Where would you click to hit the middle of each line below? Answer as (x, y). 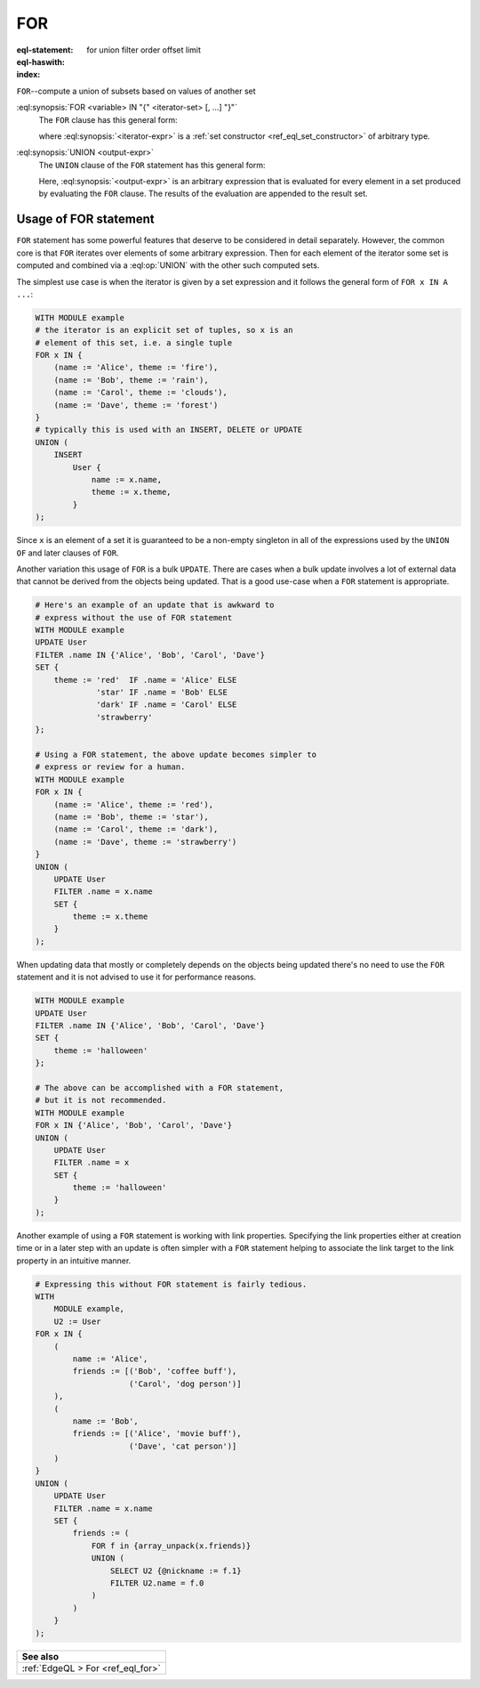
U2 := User (77, 1321)
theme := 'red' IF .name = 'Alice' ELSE (145, 680)
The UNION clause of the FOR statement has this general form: (152, 165)
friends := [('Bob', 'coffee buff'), (155, 1371)
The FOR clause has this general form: (108, 119)
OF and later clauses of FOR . (68, 553)
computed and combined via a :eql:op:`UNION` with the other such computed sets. (168, 265)
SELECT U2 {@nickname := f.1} (176, 1570)
